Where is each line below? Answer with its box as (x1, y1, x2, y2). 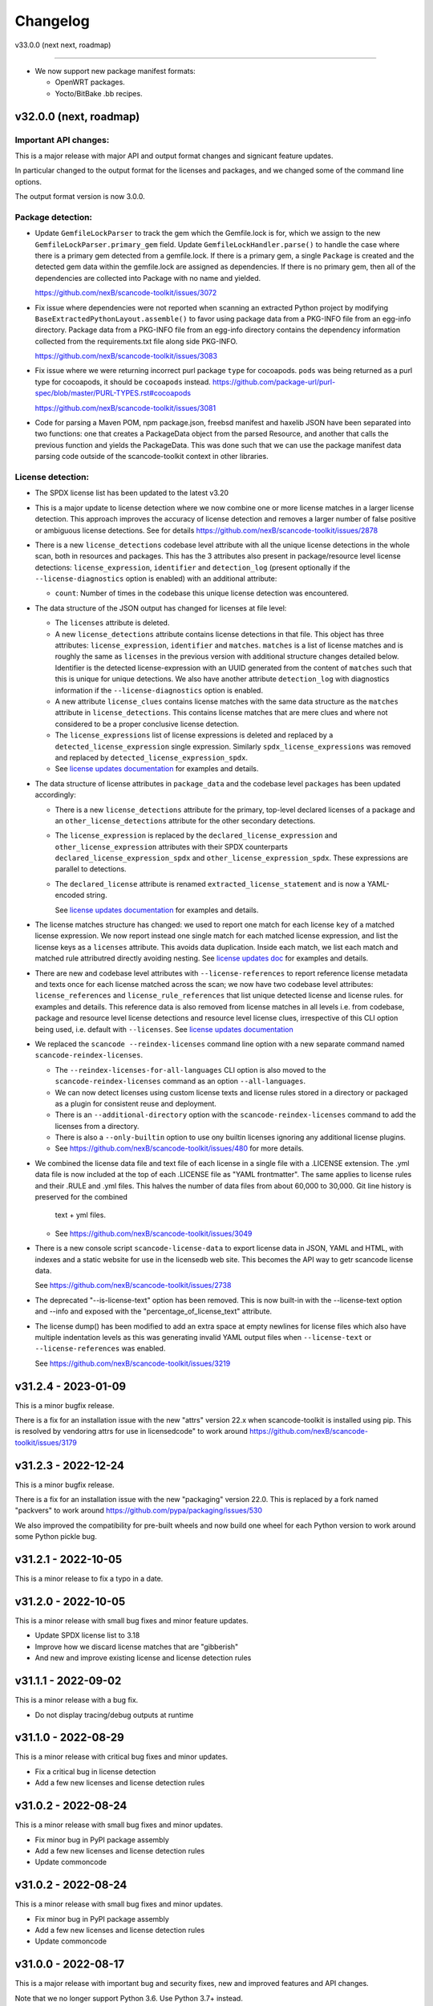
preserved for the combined (34, 1192, 128, 1202)
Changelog (14, 12, 90, 30)
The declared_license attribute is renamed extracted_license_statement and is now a (55, 879, 366, 888)
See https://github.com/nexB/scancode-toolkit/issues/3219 (34, 1358, 231, 1368)
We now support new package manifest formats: (34, 66, 196, 75)
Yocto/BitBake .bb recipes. (55, 88, 144, 98)
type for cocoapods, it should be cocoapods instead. (34, 377, 212, 387)
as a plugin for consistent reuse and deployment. (55, 1098, 216, 1108)
